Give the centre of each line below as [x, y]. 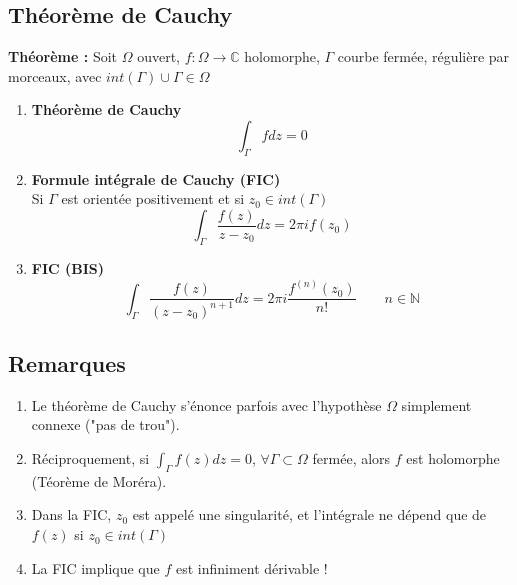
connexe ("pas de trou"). [105, 424]
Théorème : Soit [63, 56]
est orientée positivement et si [153, 198]
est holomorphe [453, 458]
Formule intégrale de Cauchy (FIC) [156, 178]
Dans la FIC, [71, 514]
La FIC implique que [95, 567]
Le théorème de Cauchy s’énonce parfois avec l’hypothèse [206, 404]
